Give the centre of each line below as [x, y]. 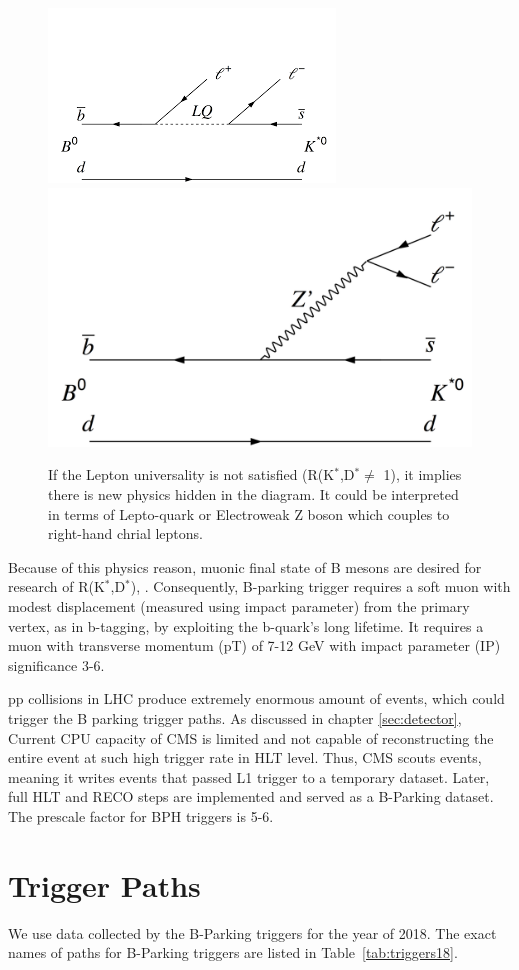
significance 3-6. [56, 664]
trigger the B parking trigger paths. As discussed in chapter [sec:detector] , [235, 717]
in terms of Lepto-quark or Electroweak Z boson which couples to [249, 513]
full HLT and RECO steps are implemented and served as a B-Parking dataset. [251, 796]
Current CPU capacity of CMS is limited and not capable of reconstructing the [251, 737]
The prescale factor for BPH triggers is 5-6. [141, 815]
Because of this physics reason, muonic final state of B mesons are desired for [245, 566]
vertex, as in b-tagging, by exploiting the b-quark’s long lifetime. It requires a [246, 625]
